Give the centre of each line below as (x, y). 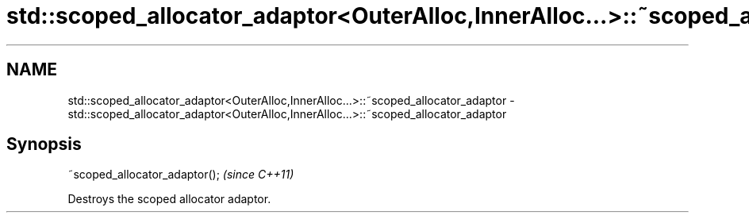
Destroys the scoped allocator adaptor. (169, 199)
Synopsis (44, 144)
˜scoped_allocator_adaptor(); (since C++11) (181, 175)
